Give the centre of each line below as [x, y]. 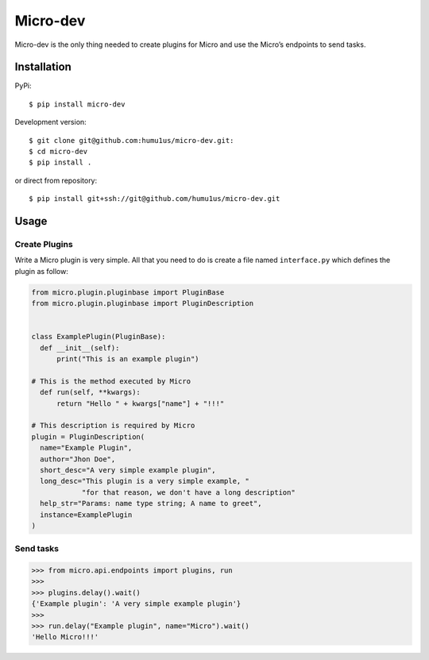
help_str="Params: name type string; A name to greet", [151, 504]
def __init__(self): [80, 348]
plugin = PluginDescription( [88, 436]
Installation [43, 67]
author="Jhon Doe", [78, 459]
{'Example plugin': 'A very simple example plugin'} [136, 604]
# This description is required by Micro [113, 426]
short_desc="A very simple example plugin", [128, 470]
